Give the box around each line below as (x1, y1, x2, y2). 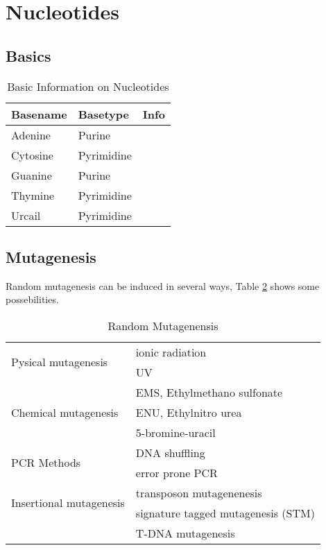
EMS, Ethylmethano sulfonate (135, 384, 283, 400)
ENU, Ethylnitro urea (135, 404, 242, 420)
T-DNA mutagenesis (135, 524, 235, 541)
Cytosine (11, 146, 53, 163)
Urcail (11, 207, 41, 223)
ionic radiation (135, 343, 207, 360)
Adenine (11, 126, 51, 143)
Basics (6, 44, 51, 66)
